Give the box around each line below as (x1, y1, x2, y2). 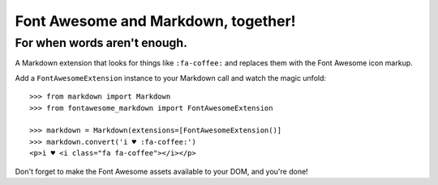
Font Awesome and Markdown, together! (15, 12, 296, 30)
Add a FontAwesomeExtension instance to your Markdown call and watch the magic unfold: (15, 73, 327, 82)
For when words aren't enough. (15, 36, 188, 50)
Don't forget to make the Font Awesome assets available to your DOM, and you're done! (15, 166, 308, 176)
